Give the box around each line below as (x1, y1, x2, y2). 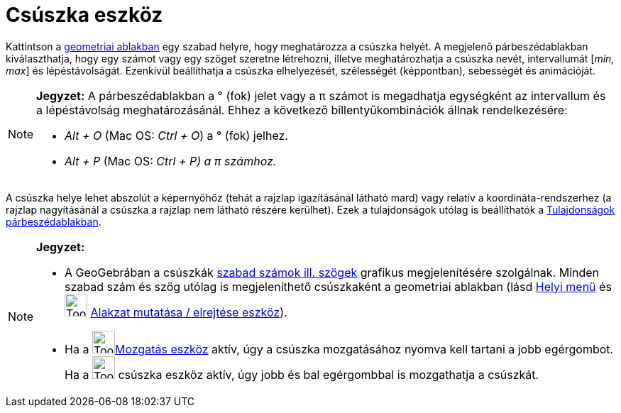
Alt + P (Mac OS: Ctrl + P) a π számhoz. (65, 153, 277, 168)
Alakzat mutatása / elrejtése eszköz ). (90, 304, 287, 319)
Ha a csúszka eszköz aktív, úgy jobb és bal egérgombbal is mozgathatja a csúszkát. (65, 367, 539, 382)
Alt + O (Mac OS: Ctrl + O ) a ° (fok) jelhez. (65, 128, 288, 143)
